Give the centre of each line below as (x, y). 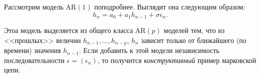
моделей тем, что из (194, 30)
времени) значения (33, 50)
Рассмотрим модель (34, 6)
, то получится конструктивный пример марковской (177, 60)
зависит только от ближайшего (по (194, 40)
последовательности (34, 60)
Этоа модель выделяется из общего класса (69, 30)
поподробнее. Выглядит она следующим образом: (170, 6)
